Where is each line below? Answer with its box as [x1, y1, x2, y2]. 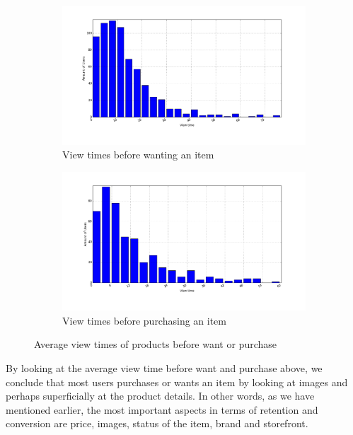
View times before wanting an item [62, 147, 214, 162]
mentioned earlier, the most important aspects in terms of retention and [6, 402, 318, 417]
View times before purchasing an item [62, 313, 226, 327]
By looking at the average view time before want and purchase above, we [6, 361, 323, 375]
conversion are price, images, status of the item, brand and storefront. [6, 416, 308, 431]
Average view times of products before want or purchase [34, 337, 277, 352]
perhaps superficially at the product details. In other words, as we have [6, 388, 315, 403]
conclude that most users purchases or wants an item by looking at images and [6, 374, 348, 389]
